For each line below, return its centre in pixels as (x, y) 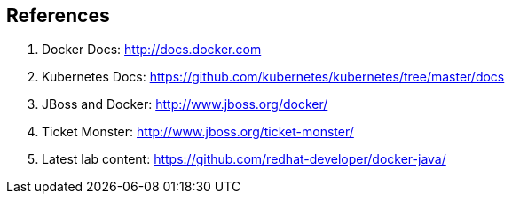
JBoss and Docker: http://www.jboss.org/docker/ (185, 104)
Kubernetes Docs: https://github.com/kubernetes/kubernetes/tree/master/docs (273, 77)
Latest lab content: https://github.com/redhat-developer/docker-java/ (244, 159)
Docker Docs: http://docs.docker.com (152, 50)
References (58, 15)
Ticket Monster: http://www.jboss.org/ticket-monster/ (198, 132)
